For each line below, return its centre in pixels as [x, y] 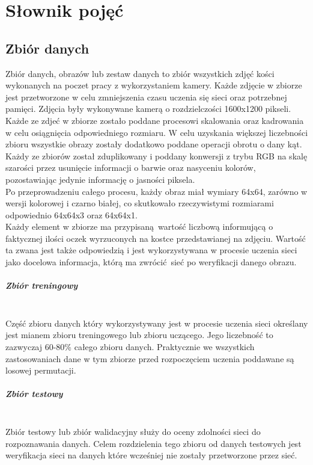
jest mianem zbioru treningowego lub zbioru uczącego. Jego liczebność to [139, 335]
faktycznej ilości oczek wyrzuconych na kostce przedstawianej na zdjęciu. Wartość [156, 238]
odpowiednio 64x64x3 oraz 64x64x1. [71, 214]
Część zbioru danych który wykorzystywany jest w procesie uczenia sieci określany [157, 323]
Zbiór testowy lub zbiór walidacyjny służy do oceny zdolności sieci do [133, 431]
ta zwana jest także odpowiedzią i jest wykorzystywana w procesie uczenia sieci [151, 250]
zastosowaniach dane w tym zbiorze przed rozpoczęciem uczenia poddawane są [150, 358]
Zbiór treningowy [42, 285]
